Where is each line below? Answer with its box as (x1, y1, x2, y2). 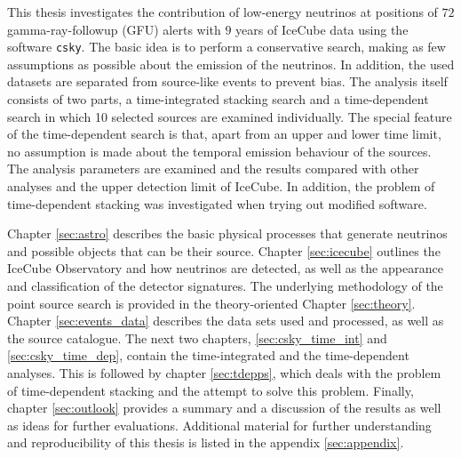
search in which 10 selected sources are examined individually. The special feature (7, 107, 452, 125)
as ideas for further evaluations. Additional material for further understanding (7, 415, 432, 434)
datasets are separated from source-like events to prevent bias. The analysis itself (7, 72, 448, 91)
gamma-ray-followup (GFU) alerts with (7, 20, 221, 38)
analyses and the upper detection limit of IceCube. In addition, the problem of (7, 177, 435, 195)
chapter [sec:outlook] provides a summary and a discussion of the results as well (7, 398, 441, 417)
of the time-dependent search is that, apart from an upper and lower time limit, (7, 125, 441, 143)
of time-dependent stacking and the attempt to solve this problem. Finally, (7, 381, 414, 399)
